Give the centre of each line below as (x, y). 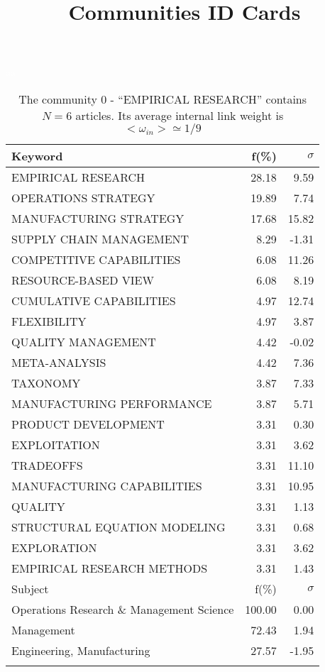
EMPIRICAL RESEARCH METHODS (110, 568)
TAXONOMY (46, 382)
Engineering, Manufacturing (81, 650)
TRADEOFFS (47, 465)
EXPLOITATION (56, 444)
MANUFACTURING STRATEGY (98, 218)
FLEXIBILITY (49, 321)
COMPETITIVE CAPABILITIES (96, 259)
